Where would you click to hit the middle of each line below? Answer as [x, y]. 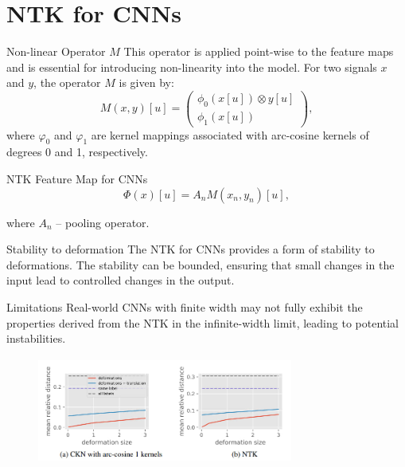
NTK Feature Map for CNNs [77, 179]
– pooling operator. [103, 222]
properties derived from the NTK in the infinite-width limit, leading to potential [203, 322]
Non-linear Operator [56, 51]
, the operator [67, 82]
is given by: [146, 82]
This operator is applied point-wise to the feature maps [259, 51]
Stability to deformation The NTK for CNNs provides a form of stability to [191, 249]
